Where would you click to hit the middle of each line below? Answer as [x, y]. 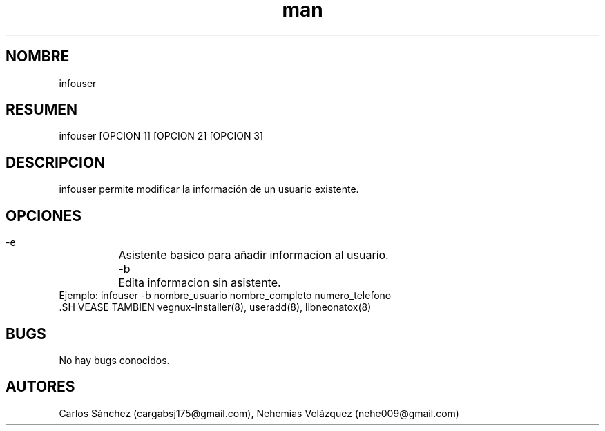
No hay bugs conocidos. [114, 360]
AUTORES [40, 387]
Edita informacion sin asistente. [200, 283]
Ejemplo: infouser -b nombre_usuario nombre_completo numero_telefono [225, 296]
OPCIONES [44, 215]
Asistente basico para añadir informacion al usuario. [253, 255]
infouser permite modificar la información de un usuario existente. [209, 189]
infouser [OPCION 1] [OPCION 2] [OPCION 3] [161, 136]
